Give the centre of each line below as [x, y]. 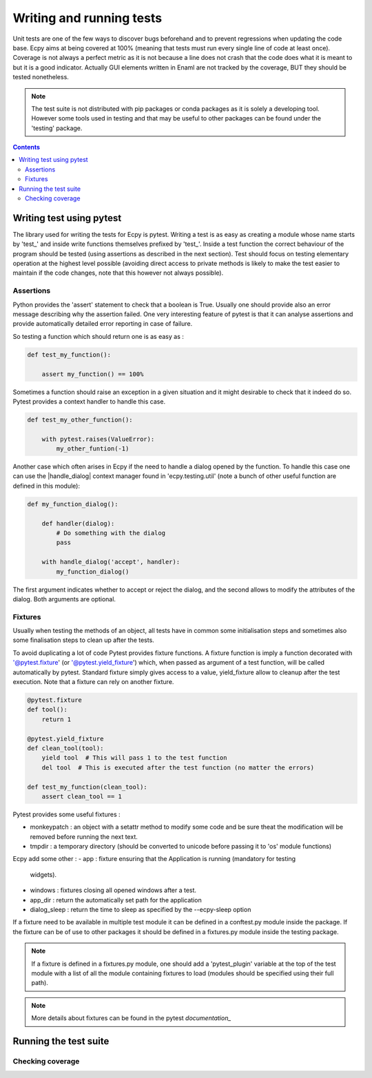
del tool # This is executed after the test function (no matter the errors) [178, 767]
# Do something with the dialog [111, 533]
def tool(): [48, 710]
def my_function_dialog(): [73, 504]
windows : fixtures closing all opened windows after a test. [113, 890]
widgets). [43, 874]
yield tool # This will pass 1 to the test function [134, 758]
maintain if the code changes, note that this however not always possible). [118, 273]
